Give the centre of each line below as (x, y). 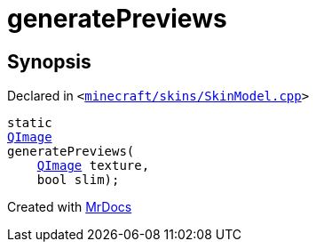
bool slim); (78, 180)
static (30, 123)
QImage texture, (93, 166)
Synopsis (49, 61)
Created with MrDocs (70, 207)
